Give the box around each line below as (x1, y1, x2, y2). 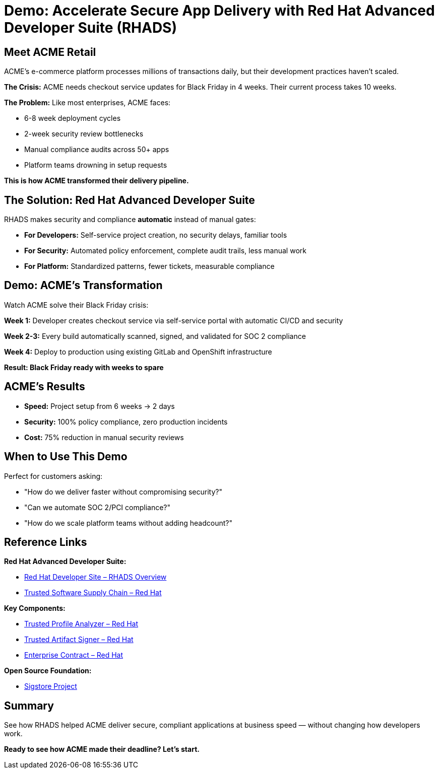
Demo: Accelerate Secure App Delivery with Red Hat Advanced (4, 2, 435, 19)
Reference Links (4, 535, 87, 548)
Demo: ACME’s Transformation (4, 279, 163, 292)
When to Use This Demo (4, 450, 128, 463)
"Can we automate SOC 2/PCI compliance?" (24, 503, 171, 512)
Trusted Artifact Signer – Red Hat (24, 635, 134, 644)
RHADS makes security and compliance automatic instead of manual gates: (4, 215, 256, 224)
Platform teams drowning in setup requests (24, 161, 167, 170)
